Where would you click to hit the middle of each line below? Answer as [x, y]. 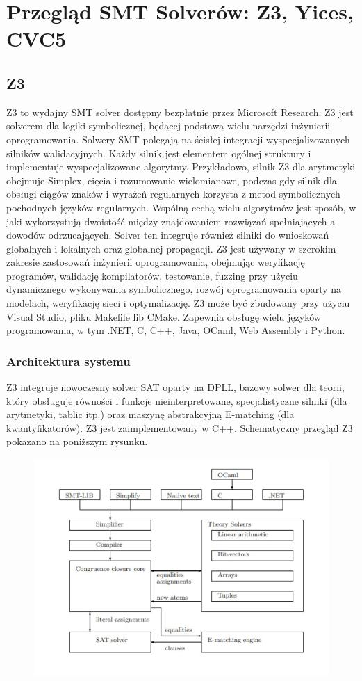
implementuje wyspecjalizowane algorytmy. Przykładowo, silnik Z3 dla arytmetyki [181, 167]
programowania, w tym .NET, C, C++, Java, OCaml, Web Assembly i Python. [176, 330]
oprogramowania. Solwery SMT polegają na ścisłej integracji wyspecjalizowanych [178, 139]
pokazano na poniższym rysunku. [77, 441]
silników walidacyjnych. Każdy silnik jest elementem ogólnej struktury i [159, 153]
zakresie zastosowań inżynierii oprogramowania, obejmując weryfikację [156, 262]
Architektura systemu [68, 361]
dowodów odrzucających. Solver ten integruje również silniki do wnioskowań [168, 235]
